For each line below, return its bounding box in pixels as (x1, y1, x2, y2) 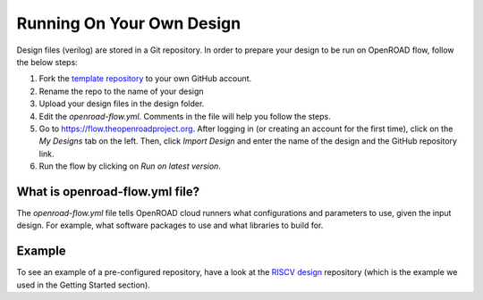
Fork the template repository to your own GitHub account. (38, 73, 252, 84)
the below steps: (16, 56, 78, 67)
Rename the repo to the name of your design (38, 86, 205, 96)
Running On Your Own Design (16, 13, 241, 33)
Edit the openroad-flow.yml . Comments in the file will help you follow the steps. (38, 111, 331, 121)
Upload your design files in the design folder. (38, 98, 205, 109)
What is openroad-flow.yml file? (16, 184, 200, 199)
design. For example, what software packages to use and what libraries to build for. (16, 220, 324, 231)
